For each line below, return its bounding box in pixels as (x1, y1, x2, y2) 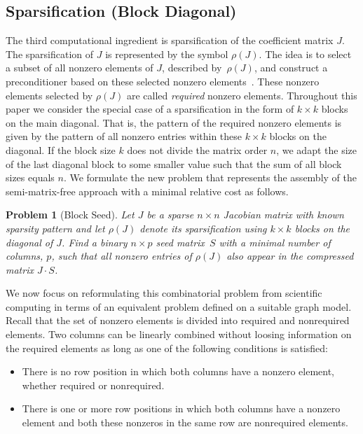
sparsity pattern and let (6, 220, 105, 235)
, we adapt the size (276, 142, 357, 157)
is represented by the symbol (105, 46, 228, 61)
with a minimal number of (219, 234, 331, 249)
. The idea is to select (259, 46, 352, 61)
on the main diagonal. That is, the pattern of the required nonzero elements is (6, 115, 342, 129)
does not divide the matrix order (127, 142, 268, 157)
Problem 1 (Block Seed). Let (6, 207, 135, 222)
